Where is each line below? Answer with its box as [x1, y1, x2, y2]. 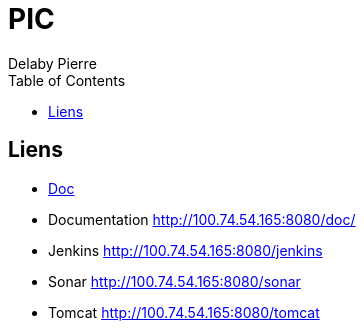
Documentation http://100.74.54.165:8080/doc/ [48, 210, 356, 228]
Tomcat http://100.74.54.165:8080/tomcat [48, 303, 320, 321]
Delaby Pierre [8, 54, 97, 72]
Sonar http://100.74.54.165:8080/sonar [48, 272, 301, 290]
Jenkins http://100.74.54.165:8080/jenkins [48, 241, 323, 259]
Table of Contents [8, 71, 126, 89]
